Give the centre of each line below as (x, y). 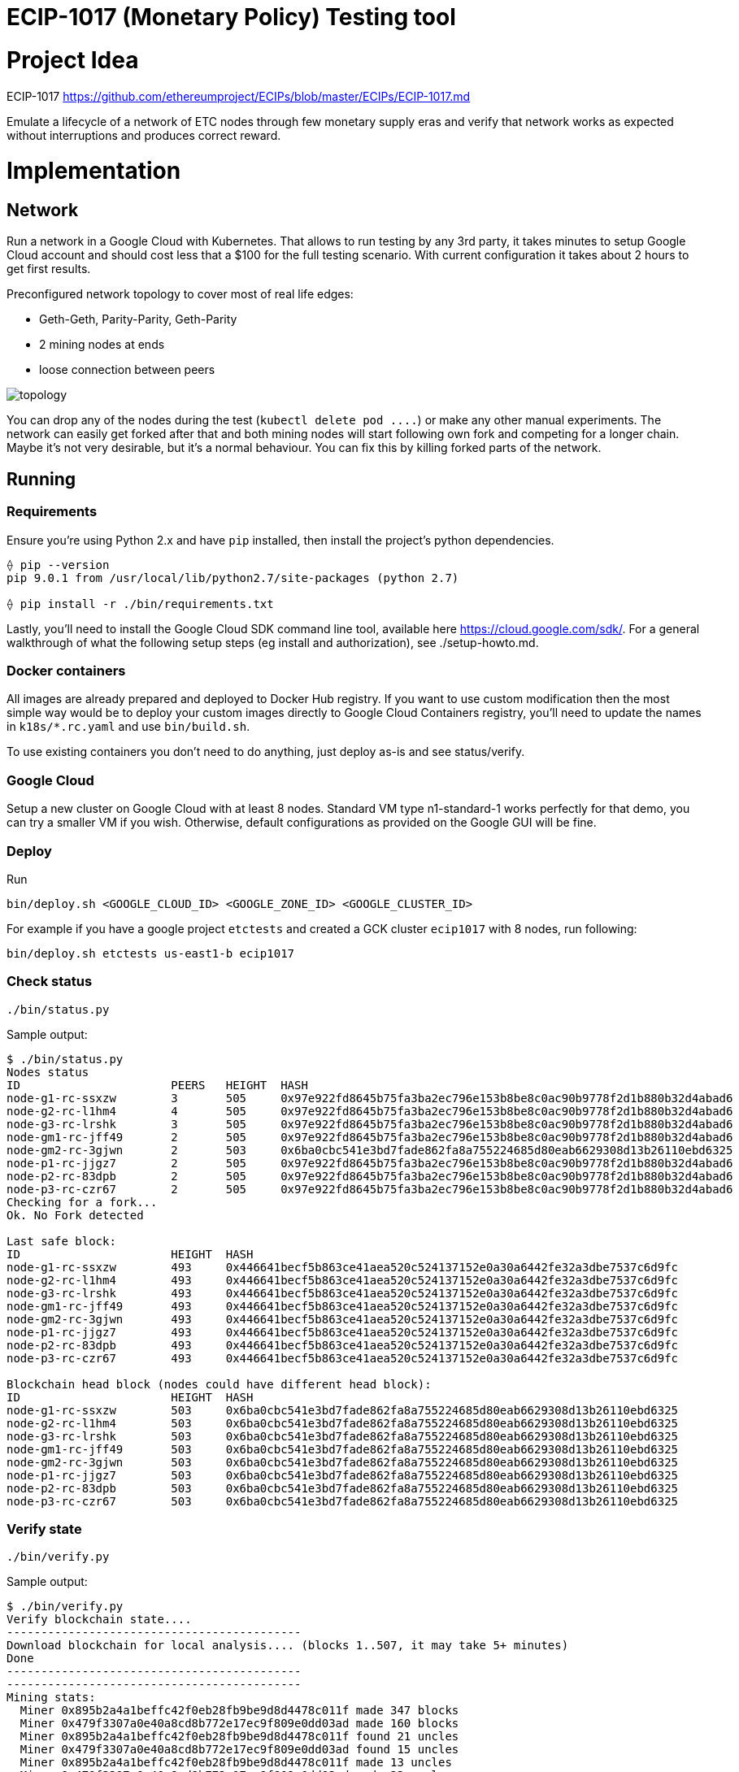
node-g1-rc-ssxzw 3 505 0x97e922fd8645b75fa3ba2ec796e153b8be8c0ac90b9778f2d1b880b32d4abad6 (370, 1098)
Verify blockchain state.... (99, 1620)
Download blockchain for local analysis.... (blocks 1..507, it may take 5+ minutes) (288, 1646)
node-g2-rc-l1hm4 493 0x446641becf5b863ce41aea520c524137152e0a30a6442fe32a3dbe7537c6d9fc (343, 1280)
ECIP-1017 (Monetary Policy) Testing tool (231, 17)
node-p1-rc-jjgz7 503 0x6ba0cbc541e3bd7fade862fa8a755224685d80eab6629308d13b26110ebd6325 (343, 1475)
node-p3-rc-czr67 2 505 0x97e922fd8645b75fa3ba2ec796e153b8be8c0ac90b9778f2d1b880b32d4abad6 (370, 1189)
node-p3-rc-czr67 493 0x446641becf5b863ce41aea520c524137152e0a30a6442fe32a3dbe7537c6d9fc (343, 1358)
